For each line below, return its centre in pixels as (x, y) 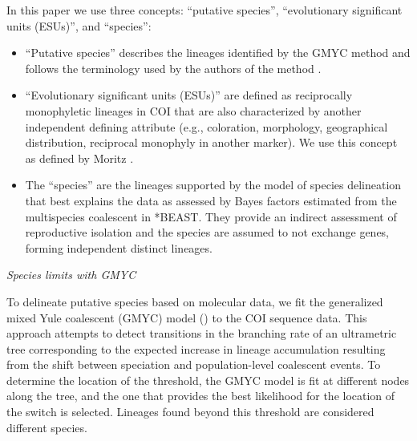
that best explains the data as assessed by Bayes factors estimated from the (211, 200)
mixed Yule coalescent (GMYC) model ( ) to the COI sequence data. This (187, 317)
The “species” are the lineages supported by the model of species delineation (213, 185)
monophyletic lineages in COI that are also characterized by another (193, 110)
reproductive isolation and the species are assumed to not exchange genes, (207, 232)
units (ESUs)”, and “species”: (79, 25)
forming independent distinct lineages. (119, 247)
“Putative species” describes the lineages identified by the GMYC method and (218, 53)
